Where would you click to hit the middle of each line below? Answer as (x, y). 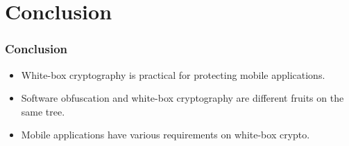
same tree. (43, 111)
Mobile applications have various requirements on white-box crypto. (165, 135)
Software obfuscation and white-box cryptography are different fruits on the (182, 98)
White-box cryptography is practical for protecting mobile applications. (173, 74)
